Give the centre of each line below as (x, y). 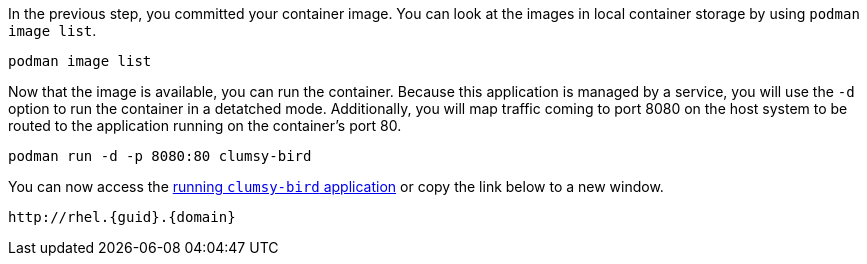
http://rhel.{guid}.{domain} (122, 217)
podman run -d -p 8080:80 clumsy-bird (160, 156)
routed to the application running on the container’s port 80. (205, 125)
